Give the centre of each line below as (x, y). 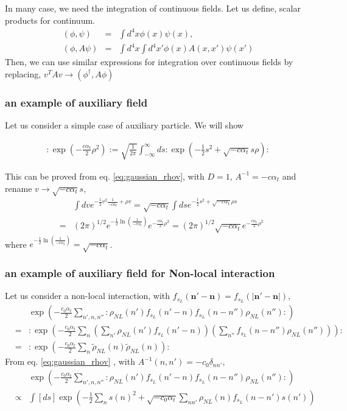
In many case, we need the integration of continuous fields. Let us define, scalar (153, 8)
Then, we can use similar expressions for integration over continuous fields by (149, 62)
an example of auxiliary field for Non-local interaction (140, 273)
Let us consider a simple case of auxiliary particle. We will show (124, 125)
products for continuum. (50, 20)
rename (19, 188)
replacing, (23, 73)
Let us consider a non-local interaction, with (88, 296)
